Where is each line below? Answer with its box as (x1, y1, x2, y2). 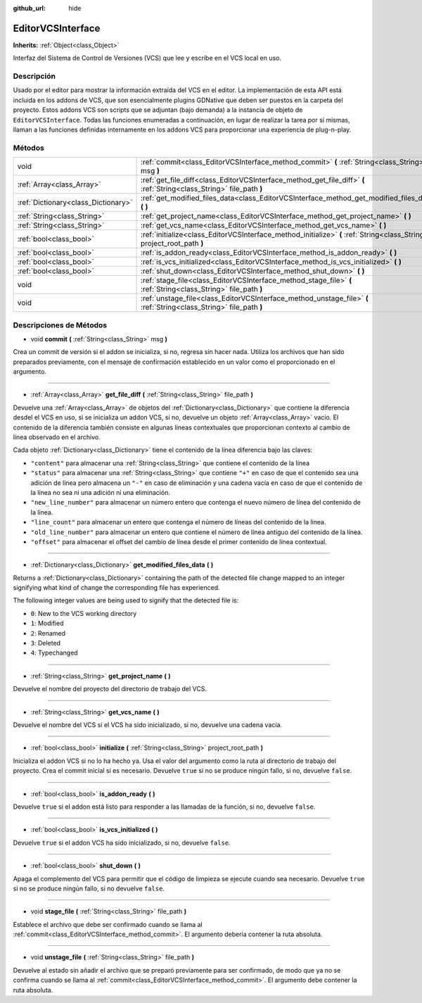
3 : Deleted (30, 639, 61, 648)
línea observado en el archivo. (13, 433, 101, 441)
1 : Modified (30, 619, 64, 628)
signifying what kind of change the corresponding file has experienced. (13, 583, 221, 592)
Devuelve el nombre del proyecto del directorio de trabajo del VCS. (13, 685, 207, 693)
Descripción (13, 71, 56, 81)
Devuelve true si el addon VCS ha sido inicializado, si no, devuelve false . (13, 838, 231, 847)
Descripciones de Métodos (13, 320, 108, 330)
